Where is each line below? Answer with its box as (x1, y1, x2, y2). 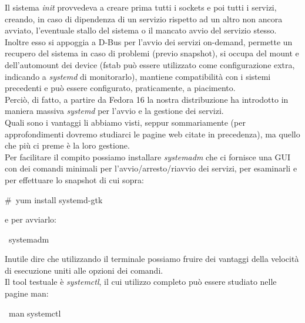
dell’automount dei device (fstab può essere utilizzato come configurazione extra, (5, 58, 295, 70)
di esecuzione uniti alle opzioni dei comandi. (5, 264, 163, 276)
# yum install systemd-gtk (5, 193, 103, 206)
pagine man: (5, 287, 49, 300)
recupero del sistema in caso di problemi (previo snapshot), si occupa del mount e (5, 47, 299, 59)
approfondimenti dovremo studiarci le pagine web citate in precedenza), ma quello (5, 127, 300, 140)
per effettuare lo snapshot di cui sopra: (5, 173, 144, 186)
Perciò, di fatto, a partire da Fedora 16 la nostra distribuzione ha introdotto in (5, 93, 289, 105)
